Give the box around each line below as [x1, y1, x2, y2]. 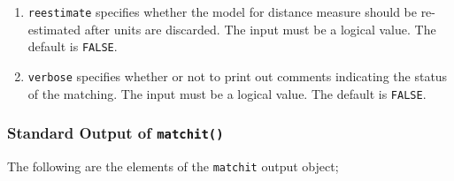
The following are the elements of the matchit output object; [7, 157, 339, 175]
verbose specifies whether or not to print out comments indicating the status [27, 66, 448, 85]
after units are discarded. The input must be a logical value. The [84, 19, 436, 38]
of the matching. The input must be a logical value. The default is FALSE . [27, 84, 427, 102]
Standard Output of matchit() [7, 122, 224, 144]
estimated [27, 19, 81, 38]
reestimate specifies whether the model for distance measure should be [27, 3, 417, 20]
